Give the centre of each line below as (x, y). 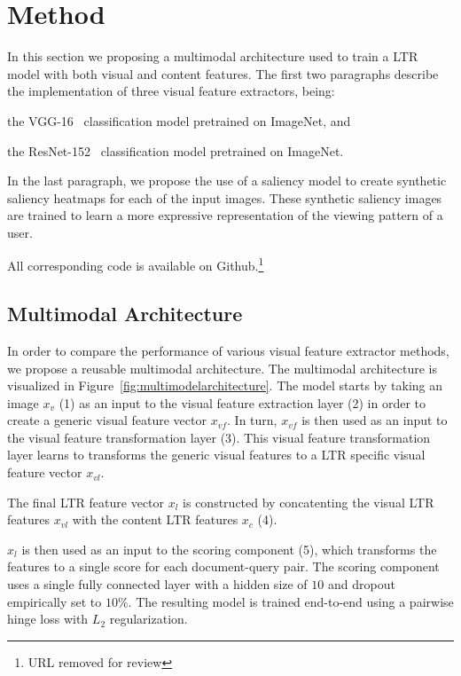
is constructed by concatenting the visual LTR (309, 502)
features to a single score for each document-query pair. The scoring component (223, 566)
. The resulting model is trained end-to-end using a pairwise (291, 601)
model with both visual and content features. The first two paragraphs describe (223, 73)
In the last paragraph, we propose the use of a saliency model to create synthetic (227, 181)
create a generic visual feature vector (107, 420)
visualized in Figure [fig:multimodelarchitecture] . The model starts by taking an (225, 385)
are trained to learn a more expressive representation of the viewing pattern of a (225, 215)
